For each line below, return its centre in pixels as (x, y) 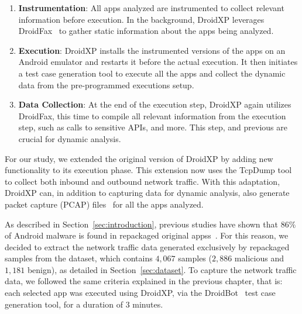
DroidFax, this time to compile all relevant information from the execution (152, 115)
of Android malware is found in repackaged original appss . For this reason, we (147, 235)
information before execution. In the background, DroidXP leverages (141, 19)
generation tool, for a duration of (64, 304)
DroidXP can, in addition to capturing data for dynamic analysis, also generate (147, 193)
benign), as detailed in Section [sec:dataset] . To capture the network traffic (162, 269)
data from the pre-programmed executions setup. (106, 84)
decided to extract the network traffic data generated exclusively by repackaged (147, 246)
